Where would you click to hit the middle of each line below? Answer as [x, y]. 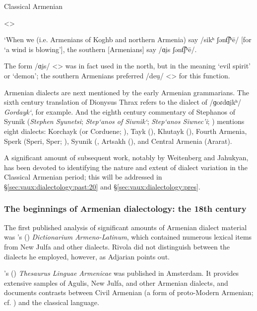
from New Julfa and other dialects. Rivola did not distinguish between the [117, 246]
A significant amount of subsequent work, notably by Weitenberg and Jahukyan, [126, 157]
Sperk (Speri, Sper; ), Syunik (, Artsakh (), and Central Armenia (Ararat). [118, 141]
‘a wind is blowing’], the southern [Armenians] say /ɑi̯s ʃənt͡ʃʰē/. [100, 49]
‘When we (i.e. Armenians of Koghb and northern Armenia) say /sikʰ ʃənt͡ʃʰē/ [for [128, 39]
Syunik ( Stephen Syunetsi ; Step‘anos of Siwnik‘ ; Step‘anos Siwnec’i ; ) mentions [124, 121]
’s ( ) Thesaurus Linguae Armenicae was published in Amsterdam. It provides [121, 273]
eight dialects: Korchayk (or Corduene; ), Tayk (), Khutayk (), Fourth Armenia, [126, 131]
